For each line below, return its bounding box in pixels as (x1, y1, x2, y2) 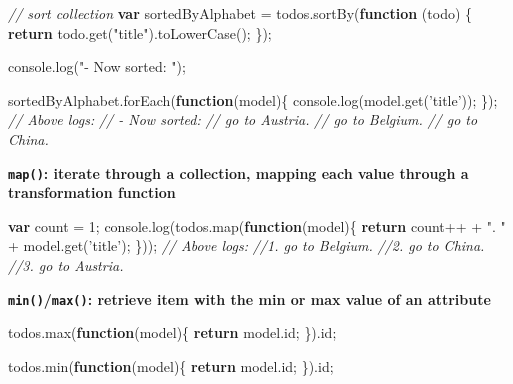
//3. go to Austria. (8, 255, 124, 275)
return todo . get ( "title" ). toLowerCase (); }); (8, 22, 272, 43)
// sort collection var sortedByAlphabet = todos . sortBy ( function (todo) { (8, 3, 473, 23)
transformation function (8, 182, 176, 203)
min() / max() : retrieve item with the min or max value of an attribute (8, 288, 491, 309)
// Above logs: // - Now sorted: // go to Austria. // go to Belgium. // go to (8, 109, 478, 130)
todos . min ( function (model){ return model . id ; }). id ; (8, 355, 334, 376)
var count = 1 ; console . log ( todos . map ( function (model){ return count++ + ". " (8, 215, 506, 236)
